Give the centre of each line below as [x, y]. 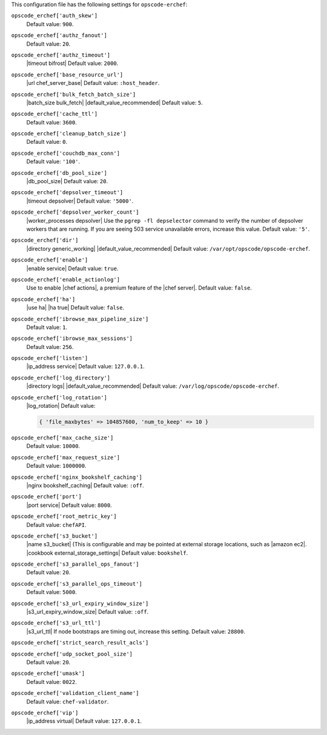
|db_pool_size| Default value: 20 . [67, 181]
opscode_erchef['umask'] [48, 673]
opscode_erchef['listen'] [50, 358]
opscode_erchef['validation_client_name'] [75, 693]
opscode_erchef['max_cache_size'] [62, 438]
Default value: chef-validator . [68, 702]
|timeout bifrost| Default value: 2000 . [72, 63]
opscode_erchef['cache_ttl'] [54, 114]
